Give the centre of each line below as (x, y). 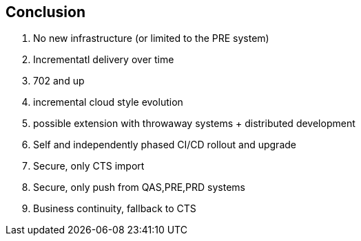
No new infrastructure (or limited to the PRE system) (151, 38)
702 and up (59, 81)
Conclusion (46, 12)
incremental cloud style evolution (108, 102)
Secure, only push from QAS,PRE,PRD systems (139, 187)
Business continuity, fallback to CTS (115, 209)
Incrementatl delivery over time (104, 60)
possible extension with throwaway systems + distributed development (194, 124)
